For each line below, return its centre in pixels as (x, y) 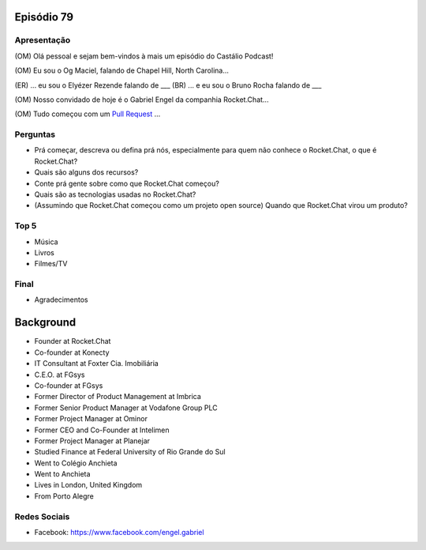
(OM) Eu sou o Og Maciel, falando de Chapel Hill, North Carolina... (121, 70)
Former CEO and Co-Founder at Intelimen (102, 430)
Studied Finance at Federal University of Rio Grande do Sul (130, 452)
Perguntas (35, 134)
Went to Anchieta (62, 474)
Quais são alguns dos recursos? (86, 172)
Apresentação (43, 40)
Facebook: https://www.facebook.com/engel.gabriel (119, 532)
